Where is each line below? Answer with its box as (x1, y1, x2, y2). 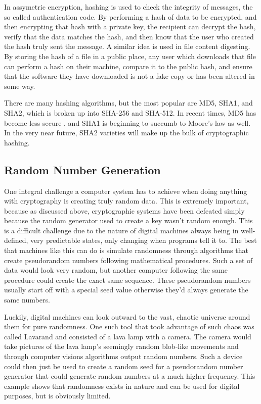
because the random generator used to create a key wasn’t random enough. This (4, 215, 253, 226)
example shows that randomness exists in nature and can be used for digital (4, 380, 240, 391)
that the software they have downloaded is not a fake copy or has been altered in (4, 71, 255, 81)
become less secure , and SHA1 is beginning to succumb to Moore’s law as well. (4, 117, 251, 128)
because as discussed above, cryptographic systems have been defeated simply (4, 205, 245, 216)
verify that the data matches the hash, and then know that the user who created (4, 31, 254, 41)
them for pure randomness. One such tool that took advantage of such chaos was (4, 321, 254, 332)
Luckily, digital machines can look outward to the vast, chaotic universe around (4, 311, 250, 322)
